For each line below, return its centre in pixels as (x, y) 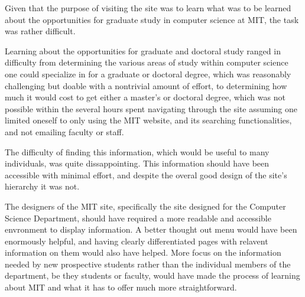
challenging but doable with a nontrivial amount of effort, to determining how (146, 85)
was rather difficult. (40, 31)
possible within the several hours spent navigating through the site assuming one (151, 108)
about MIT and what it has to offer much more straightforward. (121, 287)
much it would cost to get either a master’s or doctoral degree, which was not (145, 97)
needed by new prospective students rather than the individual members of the (148, 264)
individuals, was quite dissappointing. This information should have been (137, 163)
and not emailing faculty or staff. (64, 131)
